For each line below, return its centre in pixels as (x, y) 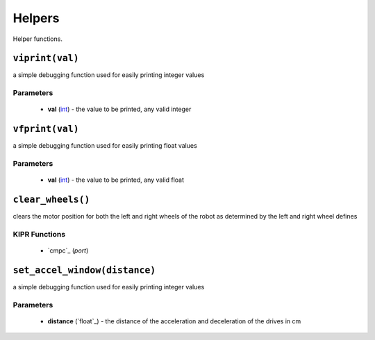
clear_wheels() (51, 200)
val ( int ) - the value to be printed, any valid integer (119, 109)
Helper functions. (37, 39)
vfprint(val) (46, 129)
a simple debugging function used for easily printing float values (105, 146)
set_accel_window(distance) (84, 270)
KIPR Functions (39, 234)
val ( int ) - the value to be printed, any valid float (116, 180)
